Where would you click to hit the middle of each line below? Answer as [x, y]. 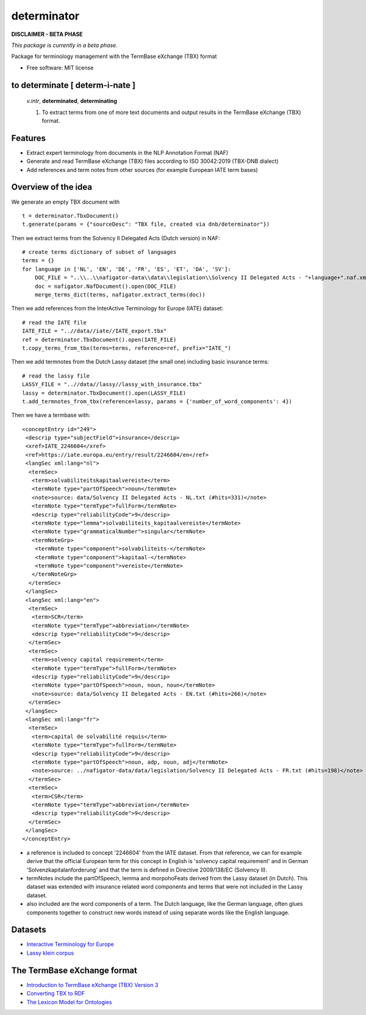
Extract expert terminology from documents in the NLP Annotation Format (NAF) [127, 152]
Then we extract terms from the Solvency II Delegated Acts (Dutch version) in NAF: [116, 238]
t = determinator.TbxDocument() [70, 216]
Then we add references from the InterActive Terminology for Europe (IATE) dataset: [117, 309]
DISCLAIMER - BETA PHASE [47, 34]
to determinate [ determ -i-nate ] [73, 85]
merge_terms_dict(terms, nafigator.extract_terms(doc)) [120, 295]
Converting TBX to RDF [56, 994]
